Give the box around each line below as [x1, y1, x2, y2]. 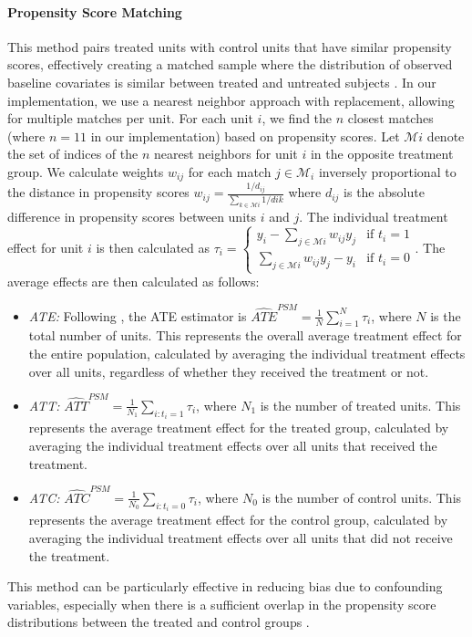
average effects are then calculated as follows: [7, 272, 260, 291]
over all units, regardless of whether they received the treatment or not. [28, 361, 429, 381]
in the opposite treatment [310, 144, 454, 163]
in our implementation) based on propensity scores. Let [90, 126, 400, 145]
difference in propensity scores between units [7, 206, 257, 225]
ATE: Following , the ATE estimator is [28, 306, 247, 325]
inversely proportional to [318, 162, 457, 181]
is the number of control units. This [262, 487, 462, 506]
